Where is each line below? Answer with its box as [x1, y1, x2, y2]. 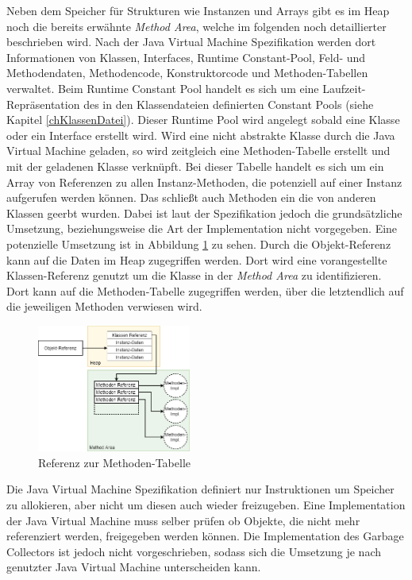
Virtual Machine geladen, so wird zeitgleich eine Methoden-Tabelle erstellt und [6, 142, 391, 159]
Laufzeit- [322, 79, 366, 96]
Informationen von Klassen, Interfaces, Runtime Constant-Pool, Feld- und [6, 48, 366, 65]
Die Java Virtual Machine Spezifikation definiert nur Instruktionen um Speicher [6, 481, 395, 497]
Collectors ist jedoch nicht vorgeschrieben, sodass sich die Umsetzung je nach [6, 543, 382, 559]
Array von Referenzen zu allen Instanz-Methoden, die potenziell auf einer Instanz [6, 173, 402, 190]
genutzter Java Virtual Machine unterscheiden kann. [6, 559, 261, 575]
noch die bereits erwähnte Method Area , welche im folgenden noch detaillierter [6, 17, 387, 34]
